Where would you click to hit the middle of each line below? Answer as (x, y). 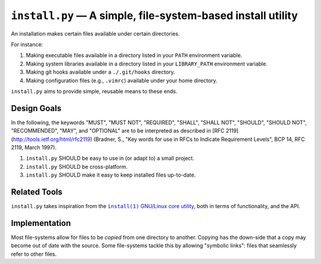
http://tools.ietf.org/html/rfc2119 (51, 139)
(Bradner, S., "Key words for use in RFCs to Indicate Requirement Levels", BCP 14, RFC (199, 139)
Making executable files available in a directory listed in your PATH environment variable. (134, 55)
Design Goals (36, 108)
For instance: (27, 44)
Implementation (41, 223)
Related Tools (37, 192)
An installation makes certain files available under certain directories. (95, 33)
